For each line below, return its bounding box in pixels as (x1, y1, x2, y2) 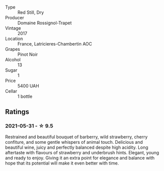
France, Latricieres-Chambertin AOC (17, 41, 93, 46)
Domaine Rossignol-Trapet (17, 20, 72, 26)
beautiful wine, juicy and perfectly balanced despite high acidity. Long (5, 144, 149, 150)
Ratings (5, 108, 30, 116)
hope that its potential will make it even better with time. (5, 160, 119, 166)
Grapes (5, 46, 20, 52)
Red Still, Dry (17, 9, 44, 15)
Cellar (5, 88, 17, 94)
